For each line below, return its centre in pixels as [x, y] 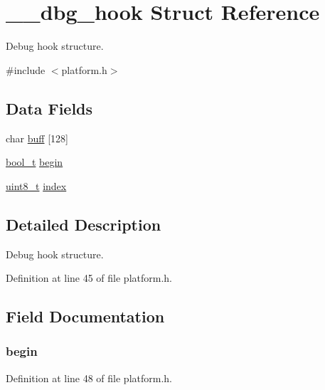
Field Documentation [85, 316]
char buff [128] [37, 138]
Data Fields [49, 108]
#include [26, 69]
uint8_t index [36, 185]
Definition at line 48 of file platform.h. [89, 378]
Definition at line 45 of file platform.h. [89, 278]
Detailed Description [84, 224]
